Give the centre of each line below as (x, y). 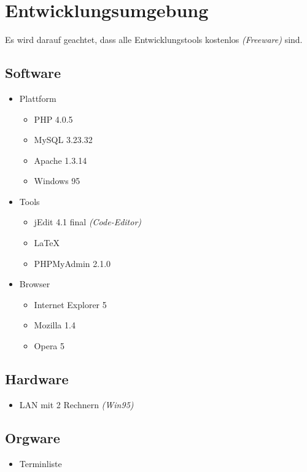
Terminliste (41, 463)
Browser (35, 284)
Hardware (37, 379)
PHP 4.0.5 (53, 119)
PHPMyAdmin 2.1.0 (72, 263)
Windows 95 (57, 181)
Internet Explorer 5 (70, 304)
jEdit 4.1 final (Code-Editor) (88, 222)
